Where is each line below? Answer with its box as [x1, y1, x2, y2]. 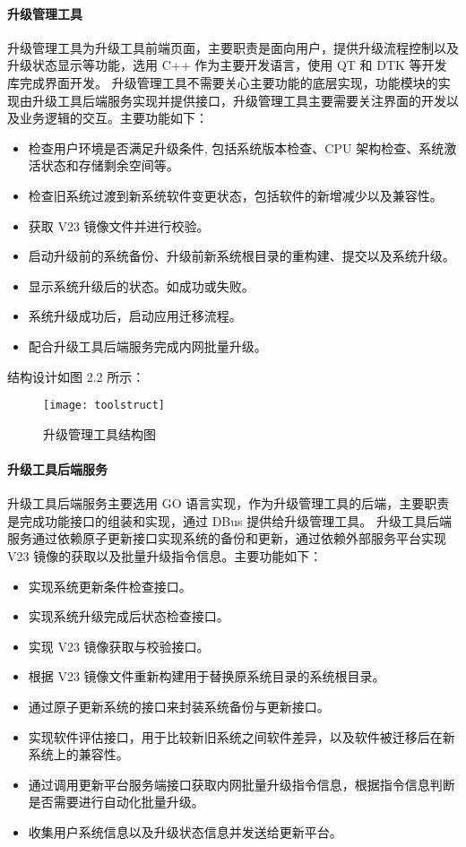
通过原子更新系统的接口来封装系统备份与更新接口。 [28, 696, 330, 715]
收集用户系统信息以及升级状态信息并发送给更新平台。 [28, 822, 342, 841]
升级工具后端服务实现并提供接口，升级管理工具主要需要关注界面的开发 [31, 91, 446, 109]
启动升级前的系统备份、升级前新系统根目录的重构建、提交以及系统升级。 [28, 246, 455, 265]
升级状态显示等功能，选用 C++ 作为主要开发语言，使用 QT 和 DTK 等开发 [7, 56, 447, 74]
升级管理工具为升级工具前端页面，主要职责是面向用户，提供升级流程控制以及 [7, 38, 459, 56]
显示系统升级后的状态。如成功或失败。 [28, 276, 255, 295]
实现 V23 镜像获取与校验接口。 [28, 636, 210, 655]
